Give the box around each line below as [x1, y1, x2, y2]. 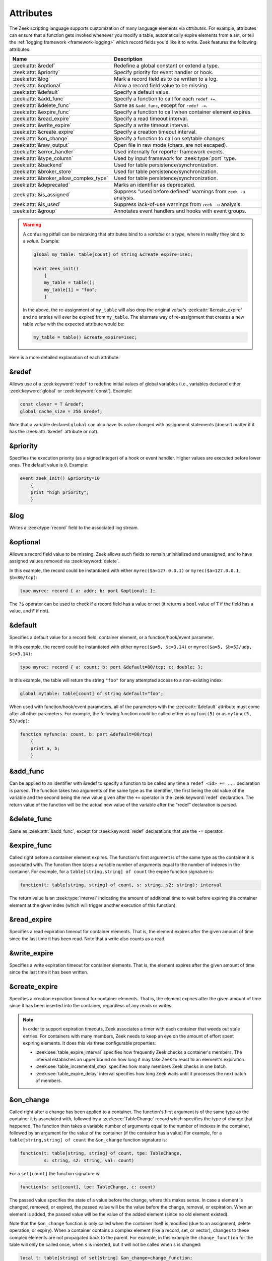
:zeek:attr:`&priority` [12, 69, 60, 76]
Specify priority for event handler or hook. [113, 69, 214, 76]
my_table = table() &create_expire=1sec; [33, 334, 138, 340]
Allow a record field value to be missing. [113, 82, 209, 89]
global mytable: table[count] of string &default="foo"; [20, 691, 164, 697]
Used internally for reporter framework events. [113, 148, 224, 155]
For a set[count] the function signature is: [9, 1170, 101, 1176]
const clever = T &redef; [20, 402, 84, 407]
